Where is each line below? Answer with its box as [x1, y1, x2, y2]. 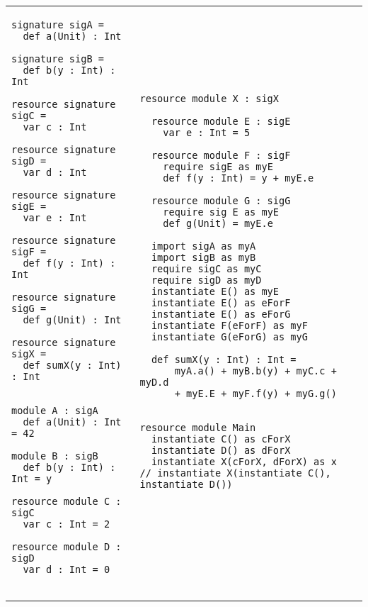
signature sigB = [11, 53, 104, 65]
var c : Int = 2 [23, 518, 110, 530]
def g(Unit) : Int [23, 314, 122, 325]
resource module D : [11, 541, 122, 552]
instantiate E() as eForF [151, 297, 291, 308]
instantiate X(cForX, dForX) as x [151, 456, 337, 467]
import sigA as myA [151, 240, 256, 252]
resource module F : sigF [151, 150, 291, 161]
